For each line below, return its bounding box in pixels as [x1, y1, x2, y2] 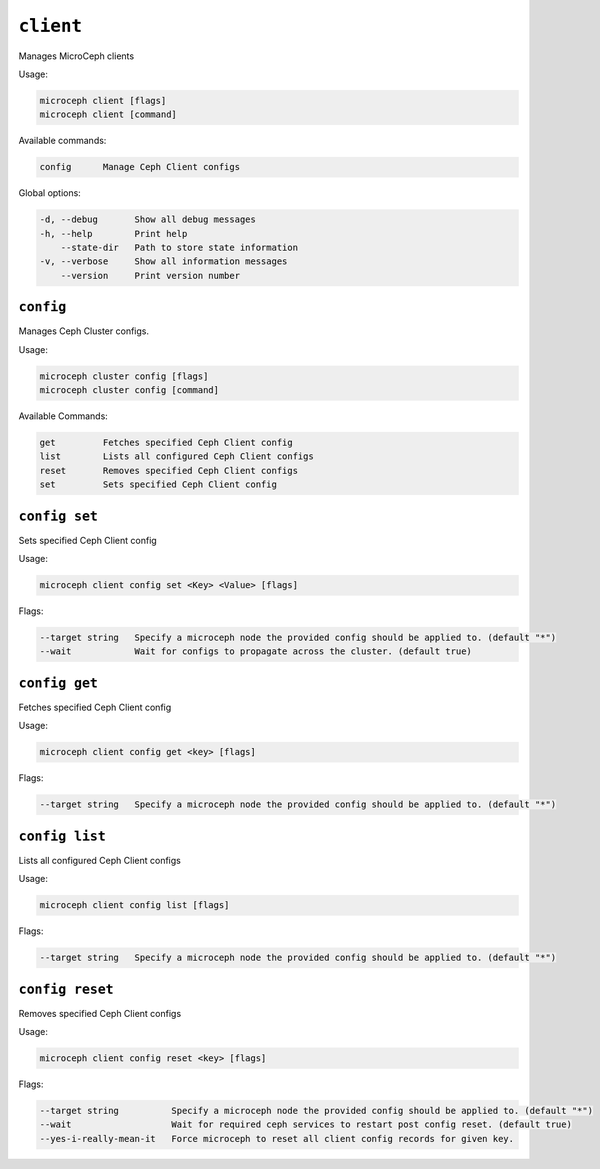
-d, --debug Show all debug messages [39, 214, 257, 225]
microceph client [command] [39, 109, 177, 120]
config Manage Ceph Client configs [39, 161, 240, 173]
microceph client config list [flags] [39, 900, 230, 911]
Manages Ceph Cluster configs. [18, 325, 150, 337]
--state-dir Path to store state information [60, 242, 299, 254]
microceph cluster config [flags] [39, 370, 209, 382]
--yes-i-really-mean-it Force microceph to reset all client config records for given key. [39, 1133, 515, 1144]
